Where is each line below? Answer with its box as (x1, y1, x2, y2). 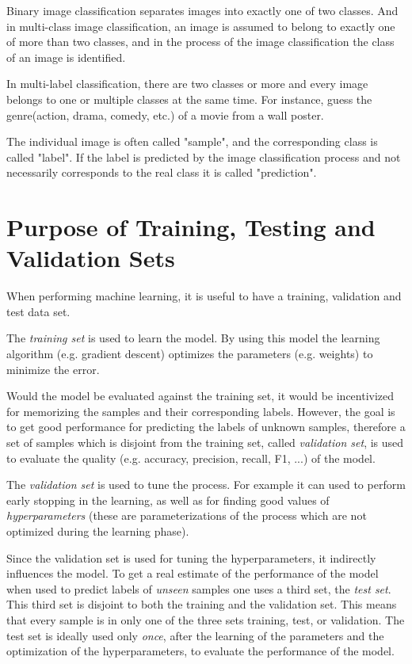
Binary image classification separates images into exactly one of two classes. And (6, 2, 399, 18)
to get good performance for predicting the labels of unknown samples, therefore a (6, 418, 406, 435)
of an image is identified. (6, 48, 126, 65)
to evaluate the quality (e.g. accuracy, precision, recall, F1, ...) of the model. (6, 449, 376, 466)
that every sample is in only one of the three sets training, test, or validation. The (6, 611, 405, 628)
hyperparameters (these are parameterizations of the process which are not (6, 507, 367, 524)
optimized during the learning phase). (6, 522, 189, 539)
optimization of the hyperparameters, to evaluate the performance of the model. (6, 643, 395, 659)
